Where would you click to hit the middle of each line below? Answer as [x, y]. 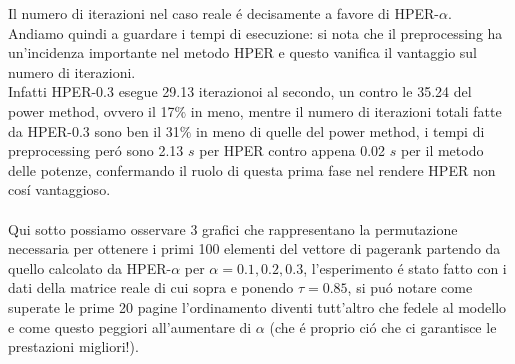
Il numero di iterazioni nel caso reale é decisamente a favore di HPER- [223, 13]
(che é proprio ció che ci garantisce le [383, 326]
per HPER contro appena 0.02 [292, 150]
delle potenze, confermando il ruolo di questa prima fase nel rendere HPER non [252, 169]
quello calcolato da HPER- [90, 267]
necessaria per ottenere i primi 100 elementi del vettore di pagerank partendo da [254, 248]
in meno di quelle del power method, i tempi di [340, 130]
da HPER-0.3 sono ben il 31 [94, 130]
